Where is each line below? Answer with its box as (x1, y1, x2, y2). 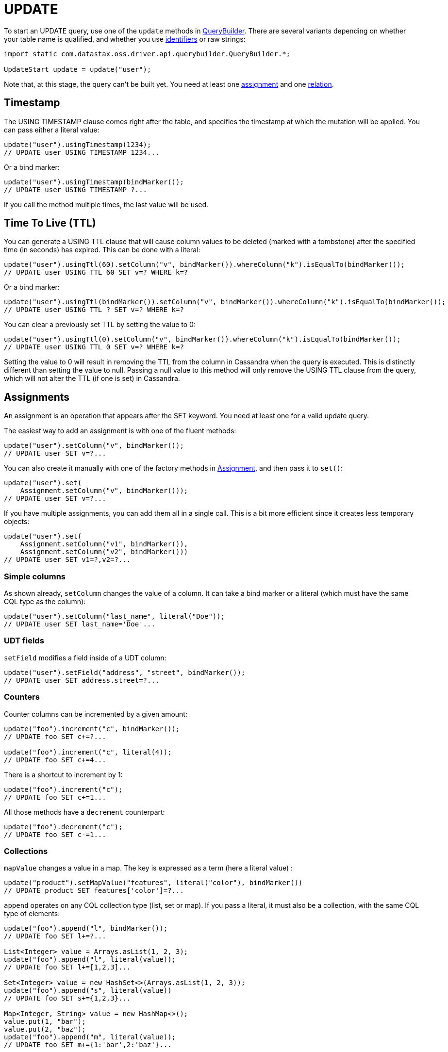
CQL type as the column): (4, 597, 86, 606)
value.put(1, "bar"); (4, 1018, 86, 1026)
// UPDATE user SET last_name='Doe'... (4, 620, 155, 628)
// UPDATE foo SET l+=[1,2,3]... (4, 963, 131, 971)
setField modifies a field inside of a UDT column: (4, 653, 166, 662)
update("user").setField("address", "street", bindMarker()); (4, 668, 246, 676)
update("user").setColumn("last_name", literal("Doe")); (4, 612, 225, 621)
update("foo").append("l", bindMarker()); (4, 924, 168, 933)
